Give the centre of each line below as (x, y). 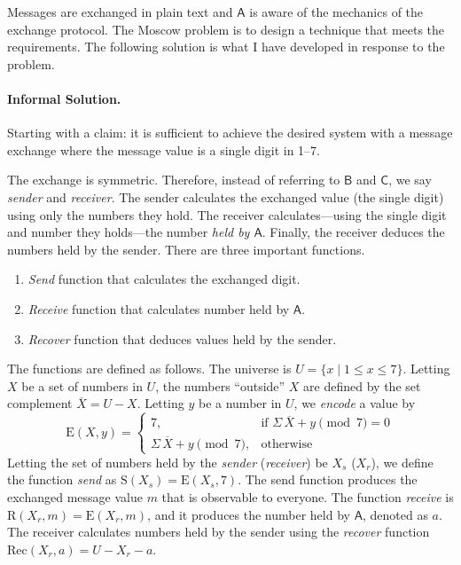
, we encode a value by (355, 403)
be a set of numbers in (82, 385)
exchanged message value (75, 497)
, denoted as (395, 514)
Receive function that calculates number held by (159, 308)
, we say (410, 180)
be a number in (240, 403)
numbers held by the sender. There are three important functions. (186, 249)
